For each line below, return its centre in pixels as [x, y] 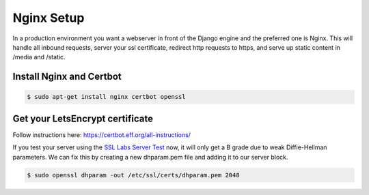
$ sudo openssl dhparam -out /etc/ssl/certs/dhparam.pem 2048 [133, 175]
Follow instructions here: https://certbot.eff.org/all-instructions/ [102, 135]
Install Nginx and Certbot [67, 77]
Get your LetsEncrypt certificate [83, 118]
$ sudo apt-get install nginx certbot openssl [106, 97]
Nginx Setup [49, 18]
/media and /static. [39, 57]
